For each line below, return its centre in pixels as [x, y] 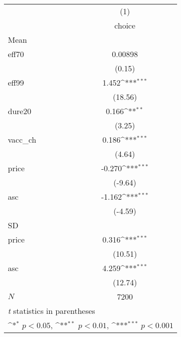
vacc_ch [22, 139]
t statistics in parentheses [52, 311]
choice [125, 25]
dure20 [20, 111]
